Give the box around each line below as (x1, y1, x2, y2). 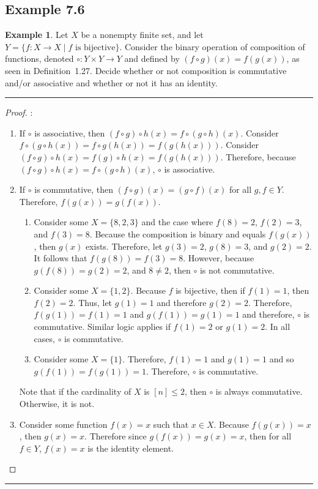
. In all (265, 320, 290, 333)
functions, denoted (5, 52, 74, 65)
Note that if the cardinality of (19, 385, 131, 398)
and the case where (141, 215, 213, 228)
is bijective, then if (176, 284, 245, 297)
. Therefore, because (220, 150, 296, 163)
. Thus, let (73, 296, 113, 308)
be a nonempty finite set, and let (81, 28, 204, 41)
